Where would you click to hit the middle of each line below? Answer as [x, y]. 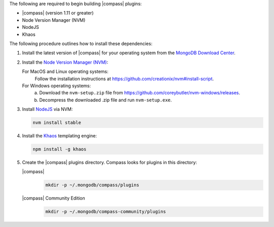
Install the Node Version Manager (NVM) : [65, 62]
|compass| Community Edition [54, 198]
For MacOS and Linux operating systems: [65, 71]
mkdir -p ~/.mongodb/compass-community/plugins [106, 212]
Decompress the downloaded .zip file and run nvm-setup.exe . [106, 100]
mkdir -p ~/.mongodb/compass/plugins [92, 185]
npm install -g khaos [60, 149]
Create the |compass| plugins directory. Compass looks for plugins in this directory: [110, 163]
